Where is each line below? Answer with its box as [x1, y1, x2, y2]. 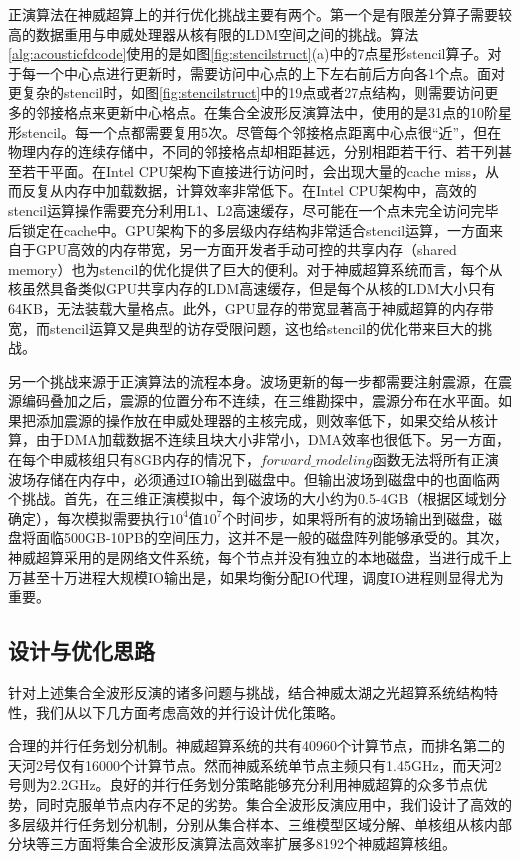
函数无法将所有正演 [372, 449, 499, 470]
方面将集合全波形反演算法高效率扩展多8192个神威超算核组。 [63, 833, 456, 854]
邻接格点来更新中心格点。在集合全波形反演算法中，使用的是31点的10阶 [35, 101, 498, 122]
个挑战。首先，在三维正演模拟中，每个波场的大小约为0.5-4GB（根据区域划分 [8, 488, 507, 509]
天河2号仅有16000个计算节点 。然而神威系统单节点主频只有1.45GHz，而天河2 [8, 754, 502, 775]
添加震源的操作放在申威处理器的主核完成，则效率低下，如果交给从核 [35, 409, 484, 430]
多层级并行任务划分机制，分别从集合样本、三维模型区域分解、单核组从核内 [8, 813, 498, 834]
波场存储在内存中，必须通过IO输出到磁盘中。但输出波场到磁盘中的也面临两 [8, 468, 500, 489]
